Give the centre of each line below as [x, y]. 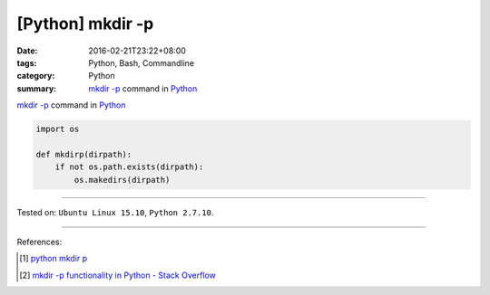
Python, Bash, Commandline [142, 62]
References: [39, 242]
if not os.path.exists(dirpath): [129, 167]
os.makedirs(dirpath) [122, 180]
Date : [27, 51]
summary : [37, 88]
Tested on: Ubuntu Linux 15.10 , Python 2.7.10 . [115, 212]
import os [58, 129]
